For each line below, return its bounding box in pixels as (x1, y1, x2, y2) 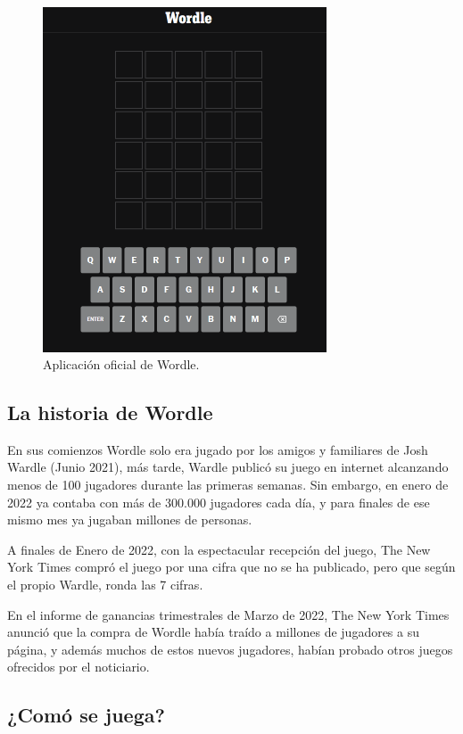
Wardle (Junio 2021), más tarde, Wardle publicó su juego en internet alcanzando (7, 458, 449, 476)
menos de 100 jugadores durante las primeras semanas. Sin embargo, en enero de (7, 475, 449, 494)
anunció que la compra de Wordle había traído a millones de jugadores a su (7, 623, 420, 641)
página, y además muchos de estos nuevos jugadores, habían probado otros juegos (7, 639, 453, 658)
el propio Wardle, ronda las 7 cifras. (7, 575, 203, 594)
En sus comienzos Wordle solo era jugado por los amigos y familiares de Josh (7, 440, 428, 458)
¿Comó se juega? (7, 701, 165, 729)
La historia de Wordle (7, 399, 213, 426)
